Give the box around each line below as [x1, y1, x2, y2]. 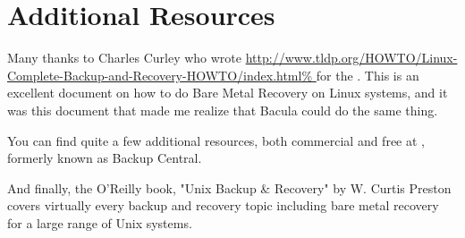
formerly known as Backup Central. [7, 149, 202, 167]
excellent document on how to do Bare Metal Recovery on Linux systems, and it [7, 83, 448, 102]
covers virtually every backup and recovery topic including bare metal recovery [7, 196, 439, 215]
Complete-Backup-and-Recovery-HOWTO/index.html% [7, 65, 313, 84]
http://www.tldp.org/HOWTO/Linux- [245, 48, 458, 67]
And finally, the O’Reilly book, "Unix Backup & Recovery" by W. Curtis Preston [7, 178, 452, 197]
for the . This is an [316, 65, 419, 84]
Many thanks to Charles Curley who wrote [7, 48, 241, 67]
